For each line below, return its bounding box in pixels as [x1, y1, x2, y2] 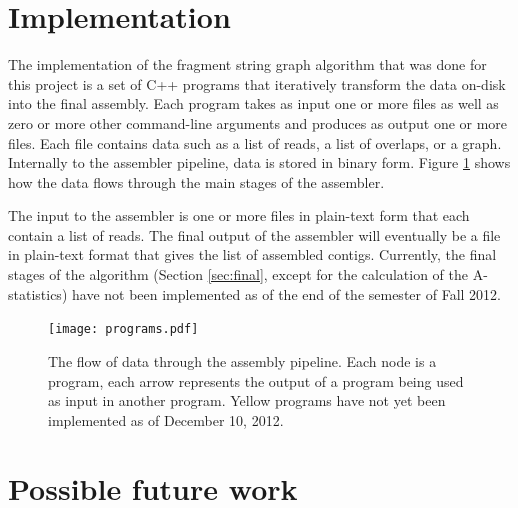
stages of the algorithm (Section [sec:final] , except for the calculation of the [8, 264, 468, 285]
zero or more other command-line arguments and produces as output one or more [8, 112, 508, 133]
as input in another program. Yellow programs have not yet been [48, 390, 446, 411]
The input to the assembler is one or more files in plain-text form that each [8, 205, 470, 226]
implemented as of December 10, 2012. [48, 409, 284, 430]
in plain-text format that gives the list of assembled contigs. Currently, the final [8, 244, 497, 265]
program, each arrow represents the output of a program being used [48, 370, 464, 391]
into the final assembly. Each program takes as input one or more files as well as [8, 93, 499, 114]
